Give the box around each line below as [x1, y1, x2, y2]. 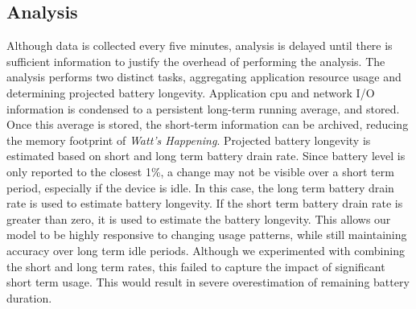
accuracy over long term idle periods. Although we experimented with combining [6, 241, 405, 258]
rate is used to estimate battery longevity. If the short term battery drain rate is [6, 195, 403, 212]
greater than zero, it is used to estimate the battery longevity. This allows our [6, 210, 391, 227]
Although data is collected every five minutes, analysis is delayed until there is [6, 37, 393, 54]
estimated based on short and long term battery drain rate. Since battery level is [6, 147, 406, 164]
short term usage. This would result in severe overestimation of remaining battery [6, 274, 410, 290]
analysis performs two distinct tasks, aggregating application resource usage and [6, 68, 402, 85]
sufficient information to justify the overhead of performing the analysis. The [6, 52, 385, 69]
